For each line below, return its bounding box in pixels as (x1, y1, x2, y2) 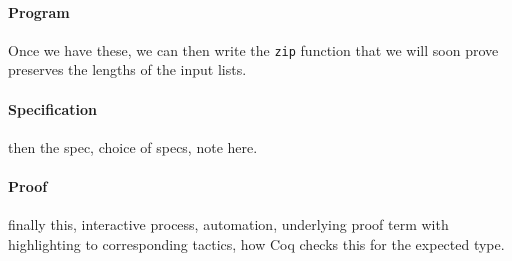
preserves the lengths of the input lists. (8, 59, 247, 80)
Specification (8, 98, 97, 119)
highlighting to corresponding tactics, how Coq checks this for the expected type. (8, 233, 505, 254)
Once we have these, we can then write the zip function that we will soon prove (8, 39, 499, 60)
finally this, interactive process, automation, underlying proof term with (8, 214, 449, 235)
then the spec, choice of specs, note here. (8, 136, 258, 157)
